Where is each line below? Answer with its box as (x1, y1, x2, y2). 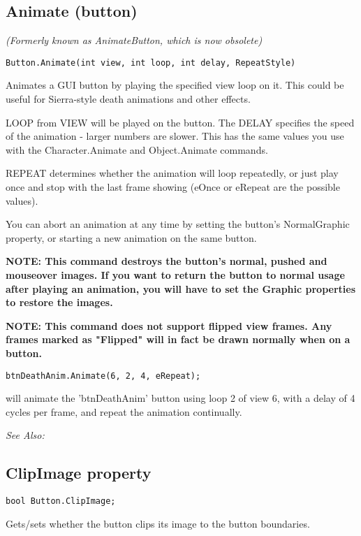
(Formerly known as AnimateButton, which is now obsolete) (6, 33, 263, 48)
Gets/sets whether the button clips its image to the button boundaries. (6, 516, 310, 530)
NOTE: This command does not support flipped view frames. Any (6, 318, 332, 333)
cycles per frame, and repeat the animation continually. (6, 404, 242, 419)
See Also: (6, 428, 45, 442)
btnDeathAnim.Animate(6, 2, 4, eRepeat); (6, 370, 201, 381)
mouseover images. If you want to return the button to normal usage (6, 267, 345, 282)
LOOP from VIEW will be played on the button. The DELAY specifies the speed (6, 115, 355, 129)
